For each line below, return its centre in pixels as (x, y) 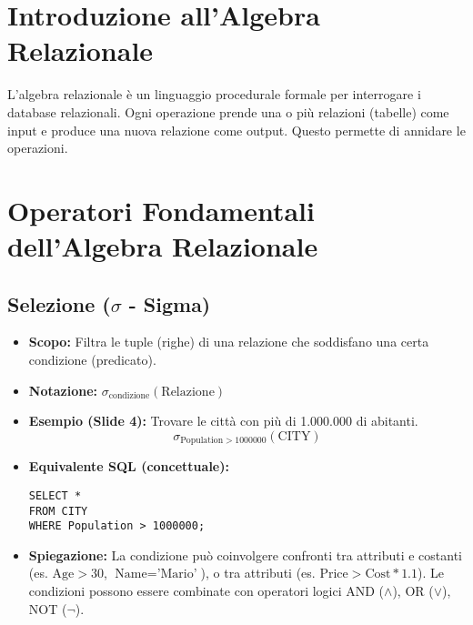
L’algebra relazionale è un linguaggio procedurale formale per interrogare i (214, 94)
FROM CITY (58, 511)
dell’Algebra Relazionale (163, 246)
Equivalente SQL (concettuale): (129, 466)
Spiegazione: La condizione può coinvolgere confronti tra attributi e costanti (245, 554)
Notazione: (63, 390)
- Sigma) (170, 303)
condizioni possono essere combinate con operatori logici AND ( (206, 591)
